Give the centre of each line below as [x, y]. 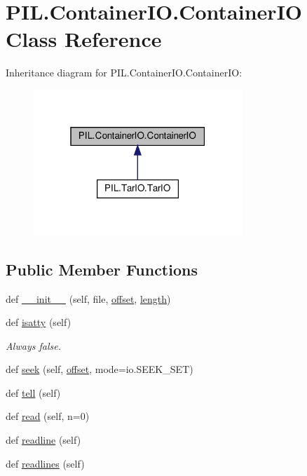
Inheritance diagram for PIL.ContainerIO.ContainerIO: [124, 73]
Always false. [33, 345]
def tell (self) [33, 392]
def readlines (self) [45, 463]
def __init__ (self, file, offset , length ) [88, 298]
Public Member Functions [102, 269]
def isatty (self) [39, 322]
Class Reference [84, 39]
